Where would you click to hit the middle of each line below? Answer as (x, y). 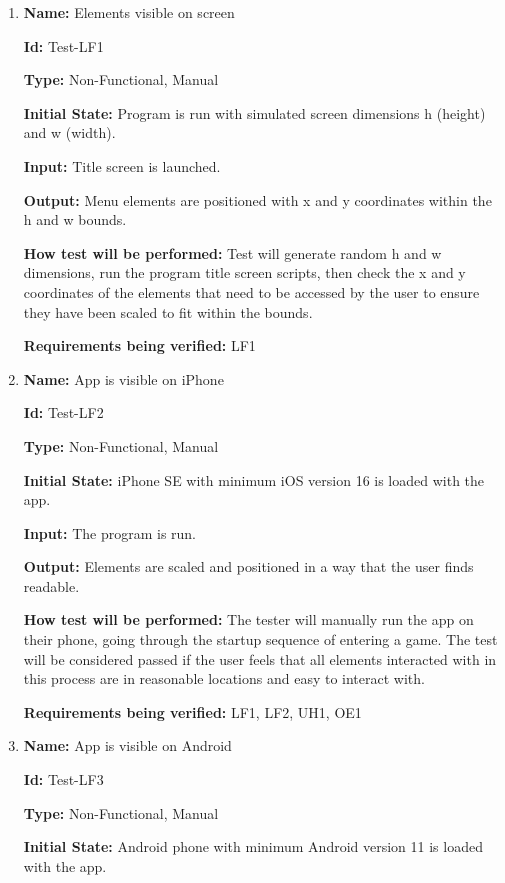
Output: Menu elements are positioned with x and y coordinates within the (257, 199)
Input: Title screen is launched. (122, 165)
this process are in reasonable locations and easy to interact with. (224, 678)
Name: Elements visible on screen (129, 12)
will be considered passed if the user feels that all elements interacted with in (260, 658)
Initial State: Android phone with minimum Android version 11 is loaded (253, 846)
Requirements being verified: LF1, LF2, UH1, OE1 (192, 711)
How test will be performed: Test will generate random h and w (232, 252)
